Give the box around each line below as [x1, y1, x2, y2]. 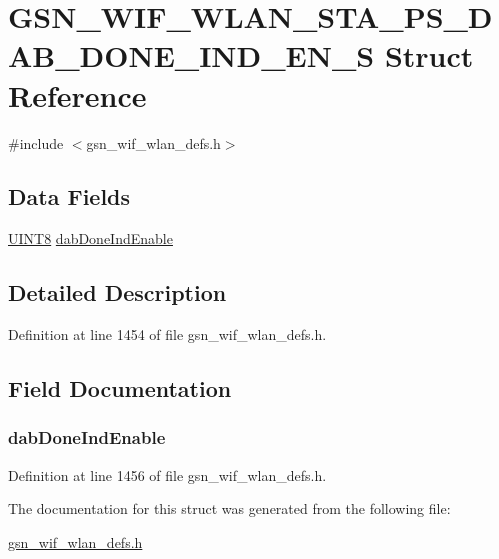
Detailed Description [8, 277, 227, 308]
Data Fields [8, 181, 131, 212]
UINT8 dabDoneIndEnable [8, 228, 173, 249]
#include [8, 132, 64, 153]
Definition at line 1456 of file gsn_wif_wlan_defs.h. [8, 464, 327, 485]
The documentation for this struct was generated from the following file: [8, 498, 451, 519]
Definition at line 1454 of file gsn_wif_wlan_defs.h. [8, 324, 327, 345]
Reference [8, 74, 147, 115]
